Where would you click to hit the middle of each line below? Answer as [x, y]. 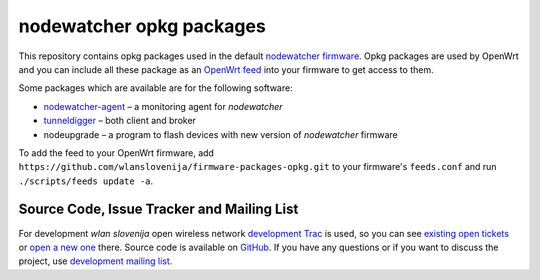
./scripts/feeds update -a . [86, 181]
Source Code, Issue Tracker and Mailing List [158, 209]
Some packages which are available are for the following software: [156, 88]
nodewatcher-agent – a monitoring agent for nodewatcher [163, 106]
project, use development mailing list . [95, 261]
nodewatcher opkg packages [142, 26]
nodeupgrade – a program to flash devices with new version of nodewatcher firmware [221, 134]
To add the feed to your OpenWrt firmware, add [116, 152]
